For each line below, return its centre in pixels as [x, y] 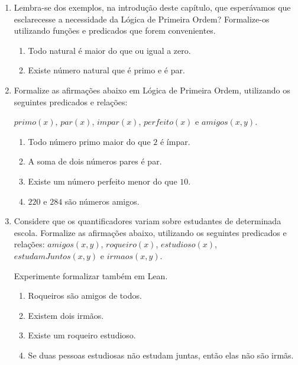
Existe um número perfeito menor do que [103, 181]
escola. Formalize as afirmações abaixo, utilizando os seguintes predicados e [150, 232]
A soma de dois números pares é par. [95, 161]
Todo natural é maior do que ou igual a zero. [109, 50]
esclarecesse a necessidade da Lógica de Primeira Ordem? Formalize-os [142, 19]
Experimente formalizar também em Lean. [91, 275]
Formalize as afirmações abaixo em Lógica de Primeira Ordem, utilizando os [152, 90]
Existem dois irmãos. [66, 315]
